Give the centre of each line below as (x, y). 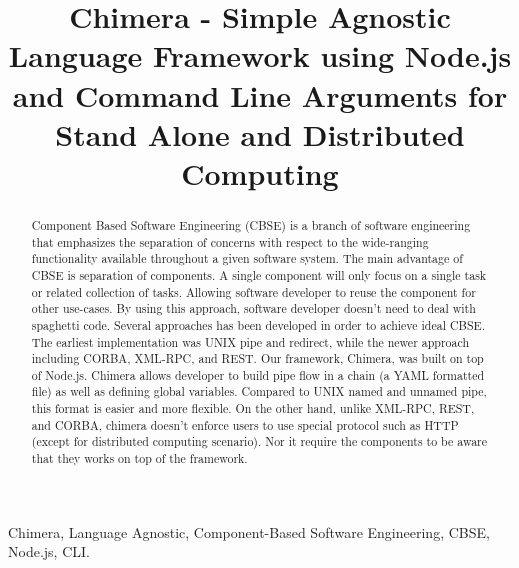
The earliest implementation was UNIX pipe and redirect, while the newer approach (250, 341)
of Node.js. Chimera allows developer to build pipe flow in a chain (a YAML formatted (258, 374)
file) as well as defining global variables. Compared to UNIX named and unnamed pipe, (259, 391)
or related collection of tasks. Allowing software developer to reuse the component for (253, 291)
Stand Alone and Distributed (260, 133)
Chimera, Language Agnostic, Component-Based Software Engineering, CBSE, (249, 531)
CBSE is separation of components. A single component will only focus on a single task (259, 274)
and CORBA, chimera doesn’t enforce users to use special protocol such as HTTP (245, 424)
